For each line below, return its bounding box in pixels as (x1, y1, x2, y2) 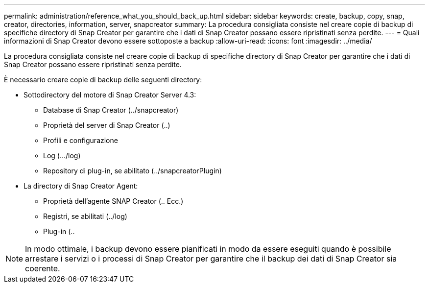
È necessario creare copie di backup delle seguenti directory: (4, 75, 202, 84)
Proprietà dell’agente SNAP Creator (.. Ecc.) (43, 197, 184, 205)
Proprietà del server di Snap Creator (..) (43, 121, 170, 129)
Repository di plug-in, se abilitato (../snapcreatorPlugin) (43, 167, 222, 175)
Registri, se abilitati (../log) (43, 212, 127, 220)
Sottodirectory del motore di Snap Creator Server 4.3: (24, 91, 196, 99)
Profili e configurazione (43, 136, 118, 144)
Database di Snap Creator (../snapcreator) (43, 106, 179, 114)
